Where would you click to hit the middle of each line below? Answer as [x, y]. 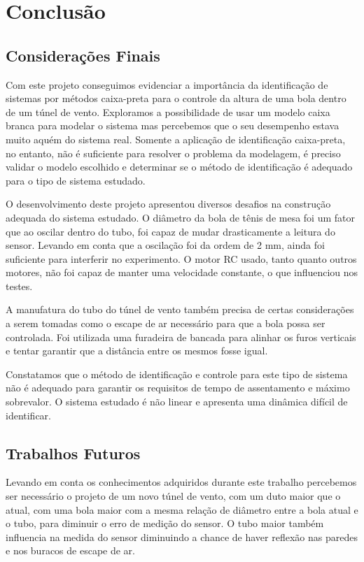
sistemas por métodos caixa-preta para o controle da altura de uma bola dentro [176, 98]
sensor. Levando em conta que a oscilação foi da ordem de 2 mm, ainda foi [165, 245]
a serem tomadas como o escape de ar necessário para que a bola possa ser [166, 323]
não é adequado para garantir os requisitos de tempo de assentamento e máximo [178, 388]
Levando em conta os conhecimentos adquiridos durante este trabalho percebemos [181, 482]
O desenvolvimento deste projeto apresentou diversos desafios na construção [168, 204]
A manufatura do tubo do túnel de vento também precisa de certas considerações [180, 309]
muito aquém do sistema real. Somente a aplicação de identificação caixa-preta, [176, 139]
